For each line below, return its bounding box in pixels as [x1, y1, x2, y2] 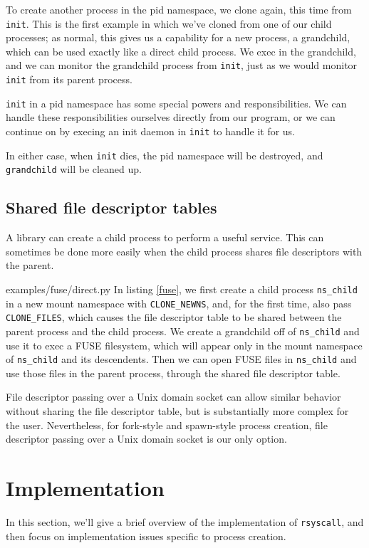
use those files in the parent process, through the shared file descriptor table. [6, 365, 341, 380]
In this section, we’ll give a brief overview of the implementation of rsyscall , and [6, 514, 364, 529]
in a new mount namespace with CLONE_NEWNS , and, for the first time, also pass [6, 295, 352, 310]
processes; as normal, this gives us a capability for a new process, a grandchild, [6, 30, 350, 45]
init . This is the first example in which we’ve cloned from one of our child [6, 16, 332, 31]
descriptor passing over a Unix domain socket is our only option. [6, 431, 287, 446]
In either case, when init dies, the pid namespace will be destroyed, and [6, 147, 323, 162]
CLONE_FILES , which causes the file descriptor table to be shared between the [6, 310, 342, 325]
